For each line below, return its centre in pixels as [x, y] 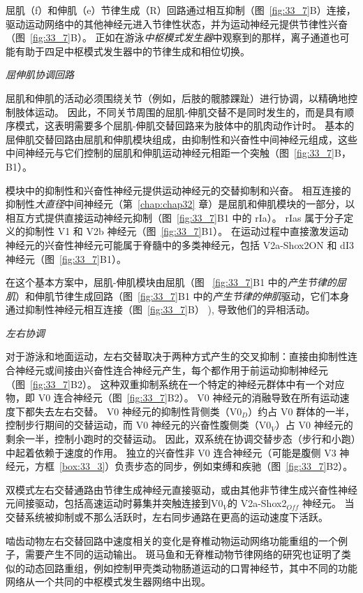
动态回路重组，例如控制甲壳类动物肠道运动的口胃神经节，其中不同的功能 [191, 567]
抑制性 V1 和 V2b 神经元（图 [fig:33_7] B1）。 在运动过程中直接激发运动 [186, 231]
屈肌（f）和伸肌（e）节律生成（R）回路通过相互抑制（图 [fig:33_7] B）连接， [181, 10]
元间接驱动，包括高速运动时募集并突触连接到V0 [114, 503]
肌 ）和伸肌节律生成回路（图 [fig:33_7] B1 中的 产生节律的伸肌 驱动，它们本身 [178, 295]
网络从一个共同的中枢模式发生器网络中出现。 [108, 581]
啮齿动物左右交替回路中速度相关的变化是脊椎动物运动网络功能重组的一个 [172, 540]
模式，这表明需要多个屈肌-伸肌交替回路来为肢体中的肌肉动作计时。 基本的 [185, 126]
